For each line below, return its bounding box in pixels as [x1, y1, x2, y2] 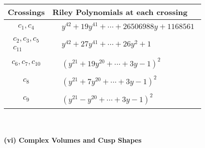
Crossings [8, 6, 45, 17]
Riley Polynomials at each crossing [52, 6, 188, 17]
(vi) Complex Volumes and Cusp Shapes [4, 135, 142, 145]
